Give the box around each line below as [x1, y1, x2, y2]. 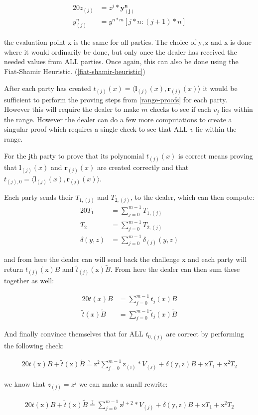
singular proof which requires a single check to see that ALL [4, 124, 188, 134]
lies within [221, 104, 253, 114]
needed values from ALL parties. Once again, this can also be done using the [4, 56, 239, 67]
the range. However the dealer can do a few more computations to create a [4, 114, 232, 124]
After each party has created [4, 83, 91, 93]
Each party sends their [4, 192, 73, 202]
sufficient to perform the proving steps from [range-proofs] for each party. [4, 94, 228, 104]
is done [230, 37, 252, 47]
